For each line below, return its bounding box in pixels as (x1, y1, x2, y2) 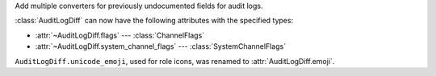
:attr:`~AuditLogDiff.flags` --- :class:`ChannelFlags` (35, 30, 205, 40)
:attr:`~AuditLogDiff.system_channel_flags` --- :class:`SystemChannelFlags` (35, 42, 287, 51)
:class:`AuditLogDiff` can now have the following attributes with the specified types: (15, 16, 294, 26)
